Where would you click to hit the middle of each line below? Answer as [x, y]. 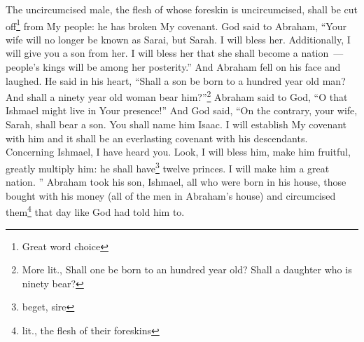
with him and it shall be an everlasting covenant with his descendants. [157, 138]
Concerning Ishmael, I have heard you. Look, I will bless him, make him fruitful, [178, 152]
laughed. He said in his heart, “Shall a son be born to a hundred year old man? [176, 80]
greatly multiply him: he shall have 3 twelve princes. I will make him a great [168, 167]
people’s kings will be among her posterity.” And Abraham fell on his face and [173, 67]
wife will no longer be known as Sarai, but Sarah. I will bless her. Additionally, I [178, 39]
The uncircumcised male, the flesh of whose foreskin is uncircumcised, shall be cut [182, 9]
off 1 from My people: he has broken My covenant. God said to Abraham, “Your [176, 25]
